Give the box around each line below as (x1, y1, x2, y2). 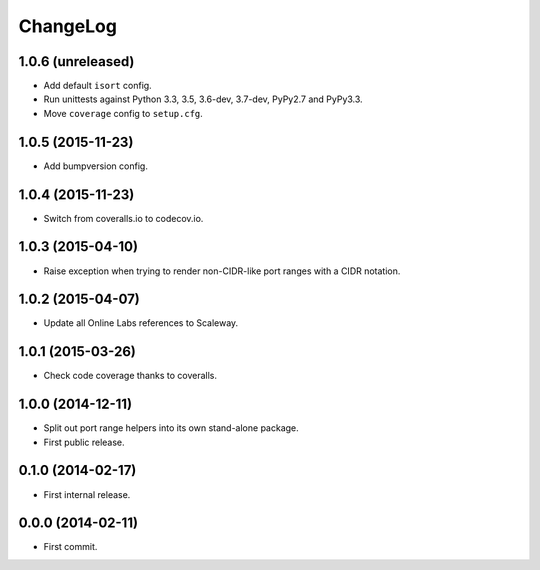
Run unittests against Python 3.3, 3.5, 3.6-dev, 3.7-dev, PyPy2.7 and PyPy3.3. (43, 93, 364, 105)
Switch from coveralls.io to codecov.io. (43, 212, 204, 224)
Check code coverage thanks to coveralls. (43, 370, 218, 382)
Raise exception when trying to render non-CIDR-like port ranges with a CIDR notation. (43, 265, 401, 277)
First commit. (43, 541, 98, 553)
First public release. (43, 436, 125, 448)
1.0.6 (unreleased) (18, 53, 135, 70)
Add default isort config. (43, 80, 152, 92)
